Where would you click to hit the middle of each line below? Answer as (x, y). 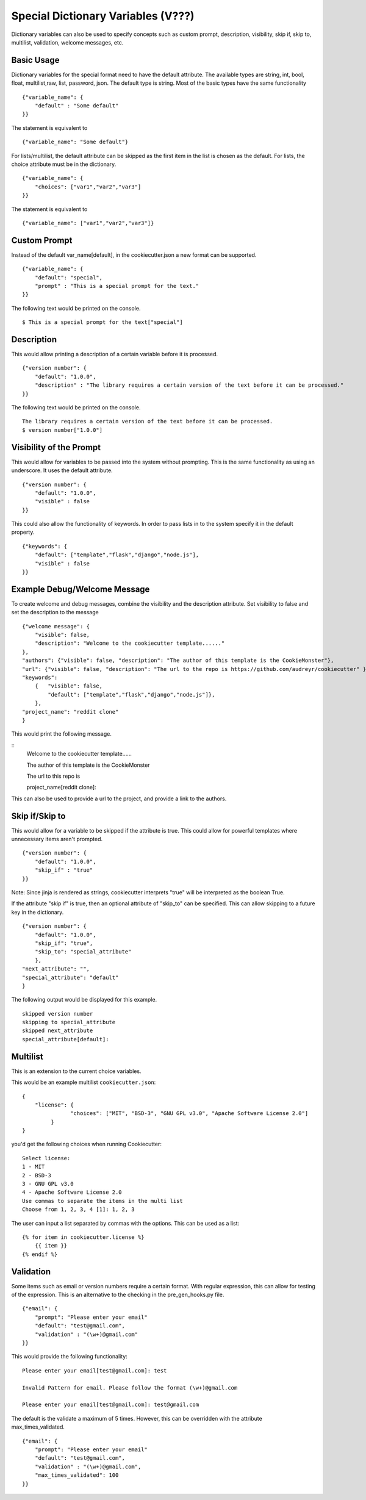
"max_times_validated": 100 (77, 1475)
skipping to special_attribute (69, 1022)
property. (23, 532)
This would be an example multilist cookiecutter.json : (84, 1082)
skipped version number (58, 1014)
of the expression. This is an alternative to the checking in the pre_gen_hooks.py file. (118, 1295)
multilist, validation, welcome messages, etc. (67, 42)
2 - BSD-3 (37, 1175)
